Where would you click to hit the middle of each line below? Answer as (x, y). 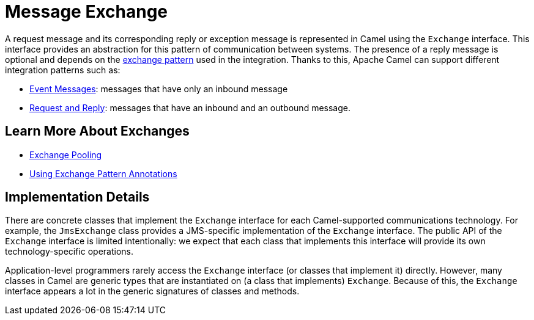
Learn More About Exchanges (97, 131)
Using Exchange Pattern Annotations (103, 173)
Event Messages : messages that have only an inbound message (159, 89)
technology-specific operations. (69, 252)
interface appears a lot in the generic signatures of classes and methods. (152, 291)
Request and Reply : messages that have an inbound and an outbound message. (190, 107)
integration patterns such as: (63, 70)
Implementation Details (77, 197)
